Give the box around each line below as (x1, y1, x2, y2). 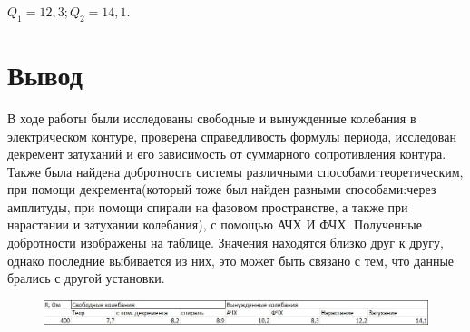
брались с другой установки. (7, 269, 165, 288)
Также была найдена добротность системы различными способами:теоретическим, (7, 161, 464, 181)
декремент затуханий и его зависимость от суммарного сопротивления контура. (7, 144, 446, 163)
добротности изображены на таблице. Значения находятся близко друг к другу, (7, 233, 444, 252)
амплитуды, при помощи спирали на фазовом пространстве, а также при (7, 197, 408, 216)
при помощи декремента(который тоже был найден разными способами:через (7, 180, 436, 199)
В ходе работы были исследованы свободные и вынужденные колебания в (7, 108, 416, 127)
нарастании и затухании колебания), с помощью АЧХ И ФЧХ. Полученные (7, 215, 422, 234)
